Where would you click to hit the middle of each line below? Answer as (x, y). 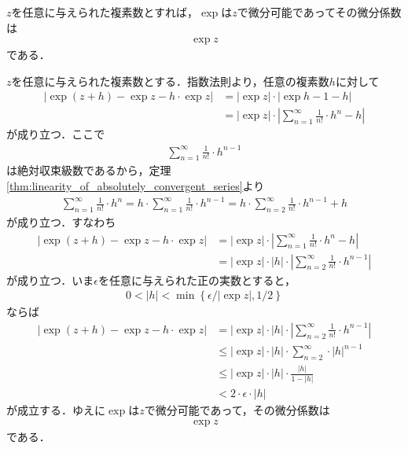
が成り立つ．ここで (56, 134)
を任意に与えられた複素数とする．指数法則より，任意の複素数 (170, 81)
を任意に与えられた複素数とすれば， (105, 12)
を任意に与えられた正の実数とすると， (197, 280)
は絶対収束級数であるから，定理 (89, 170)
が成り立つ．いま (50, 280)
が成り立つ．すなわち (61, 221)
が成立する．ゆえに (56, 409)
